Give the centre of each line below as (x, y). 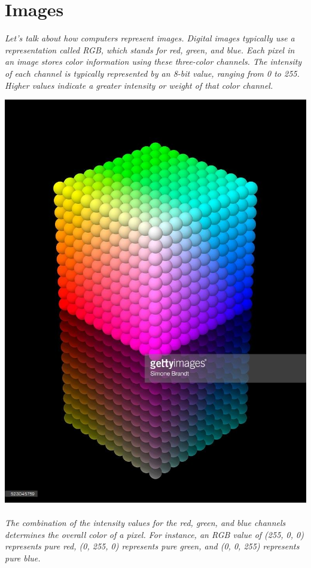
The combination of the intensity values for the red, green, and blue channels (145, 523)
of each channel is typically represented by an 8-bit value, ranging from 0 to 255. (152, 73)
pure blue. (23, 558)
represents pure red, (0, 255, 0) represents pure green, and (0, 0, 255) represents (152, 546)
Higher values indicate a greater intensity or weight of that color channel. (139, 85)
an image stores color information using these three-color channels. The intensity (153, 61)
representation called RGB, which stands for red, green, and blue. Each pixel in (150, 49)
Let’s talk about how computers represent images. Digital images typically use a (150, 38)
